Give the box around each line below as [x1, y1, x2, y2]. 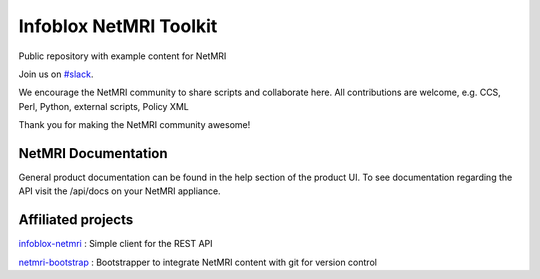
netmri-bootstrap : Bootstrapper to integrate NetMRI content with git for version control [18, 256, 377, 268]
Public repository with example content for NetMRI [18, 50, 227, 62]
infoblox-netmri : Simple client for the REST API [18, 238, 214, 250]
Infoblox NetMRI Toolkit [18, 15, 218, 37]
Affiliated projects [18, 211, 134, 229]
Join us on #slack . [18, 68, 94, 80]
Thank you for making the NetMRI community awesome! [18, 119, 251, 131]
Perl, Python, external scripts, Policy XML [18, 100, 189, 112]
